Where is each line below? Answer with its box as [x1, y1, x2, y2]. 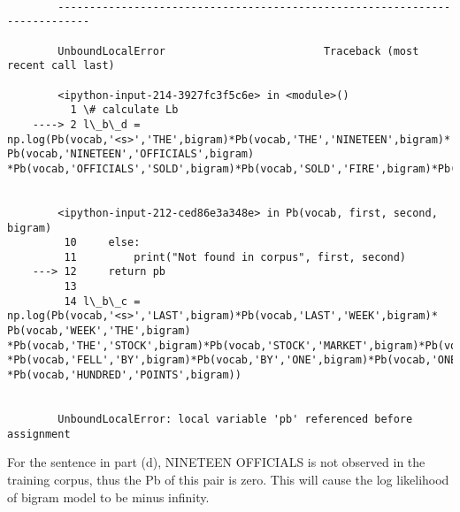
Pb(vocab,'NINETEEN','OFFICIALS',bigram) [7, 148, 255, 161]
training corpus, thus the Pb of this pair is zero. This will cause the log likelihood [7, 470, 449, 488]
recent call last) [7, 59, 115, 73]
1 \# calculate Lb [70, 103, 179, 117]
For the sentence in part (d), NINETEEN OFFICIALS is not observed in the [7, 453, 425, 471]
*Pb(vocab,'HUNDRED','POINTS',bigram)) [7, 369, 241, 382]
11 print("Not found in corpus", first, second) [64, 250, 407, 264]
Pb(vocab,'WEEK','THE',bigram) [7, 325, 191, 338]
